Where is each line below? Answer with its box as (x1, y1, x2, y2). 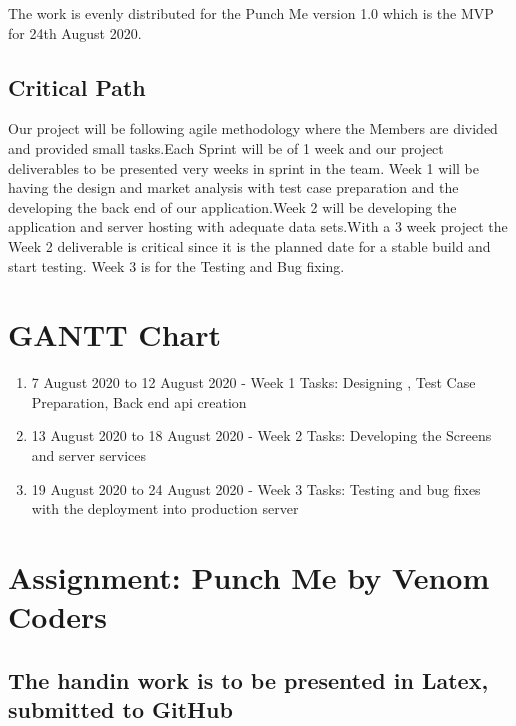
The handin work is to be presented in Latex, (8, 664, 489, 695)
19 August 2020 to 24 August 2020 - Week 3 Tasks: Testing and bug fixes (31, 478, 481, 499)
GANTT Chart (8, 314, 221, 355)
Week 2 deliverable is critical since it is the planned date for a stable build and (8, 235, 491, 256)
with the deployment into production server (31, 498, 299, 519)
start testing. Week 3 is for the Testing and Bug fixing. (8, 255, 345, 276)
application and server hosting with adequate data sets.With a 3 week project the (8, 216, 508, 237)
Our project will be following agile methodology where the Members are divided (8, 118, 498, 139)
